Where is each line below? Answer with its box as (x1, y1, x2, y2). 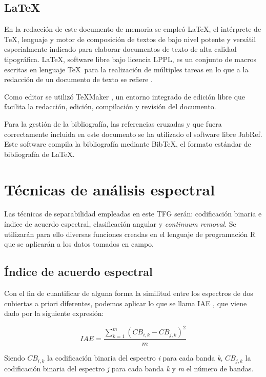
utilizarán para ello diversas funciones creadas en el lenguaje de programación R (4, 228, 256, 239)
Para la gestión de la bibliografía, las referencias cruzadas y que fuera (4, 118, 222, 129)
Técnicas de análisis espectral (4, 178, 215, 200)
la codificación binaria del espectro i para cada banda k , (47, 352, 223, 363)
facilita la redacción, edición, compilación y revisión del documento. (4, 101, 216, 112)
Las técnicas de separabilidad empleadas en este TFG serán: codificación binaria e (4, 208, 262, 219)
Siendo (4, 352, 25, 363)
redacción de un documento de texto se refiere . (4, 74, 153, 85)
